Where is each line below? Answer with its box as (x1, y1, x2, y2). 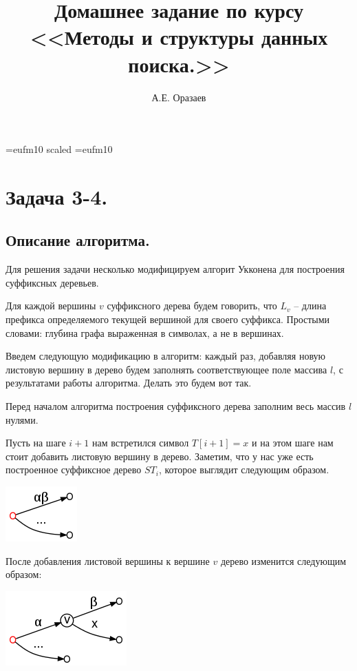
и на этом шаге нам (252, 435, 334, 450)
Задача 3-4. (6, 182, 108, 210)
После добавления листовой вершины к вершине (6, 553, 210, 568)
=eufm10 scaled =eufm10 (6, 142, 113, 156)
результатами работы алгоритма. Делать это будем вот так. (6, 375, 252, 390)
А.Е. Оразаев (151, 90, 206, 104)
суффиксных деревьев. (6, 275, 99, 289)
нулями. (6, 412, 39, 426)
